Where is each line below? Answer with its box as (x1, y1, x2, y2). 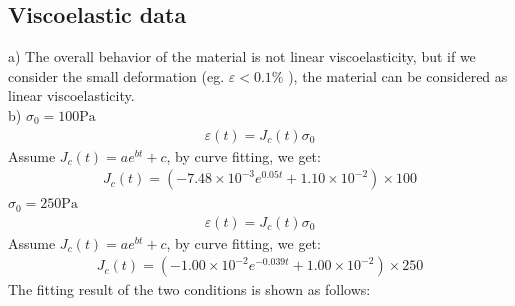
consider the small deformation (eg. (8, 65, 225, 86)
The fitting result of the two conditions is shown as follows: (8, 279, 371, 300)
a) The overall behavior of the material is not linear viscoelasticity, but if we (8, 46, 476, 67)
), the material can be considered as (288, 65, 508, 86)
